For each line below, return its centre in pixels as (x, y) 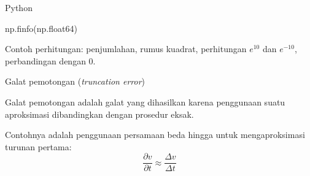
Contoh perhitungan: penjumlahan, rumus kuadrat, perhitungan (126, 49)
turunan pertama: (38, 146)
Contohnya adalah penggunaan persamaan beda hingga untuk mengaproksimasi (155, 135)
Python (19, 7)
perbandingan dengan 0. (50, 60)
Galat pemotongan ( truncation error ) (75, 81)
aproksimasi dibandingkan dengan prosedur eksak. (99, 114)
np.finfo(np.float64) (41, 28)
